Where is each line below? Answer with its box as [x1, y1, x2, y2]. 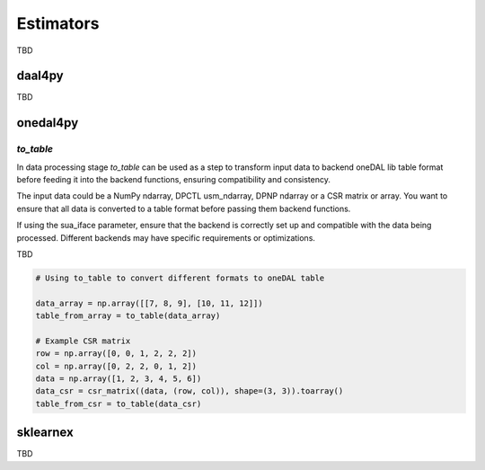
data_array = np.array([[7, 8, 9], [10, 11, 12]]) [35, 297, 264, 308]
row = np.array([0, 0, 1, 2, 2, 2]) [35, 349, 198, 359]
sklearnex [16, 425, 74, 440]
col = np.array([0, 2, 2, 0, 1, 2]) [35, 360, 198, 371]
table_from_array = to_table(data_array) [35, 311, 221, 321]
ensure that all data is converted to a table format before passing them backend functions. [16, 203, 351, 214]
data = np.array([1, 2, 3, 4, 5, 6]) [35, 374, 202, 384]
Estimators [16, 13, 100, 33]
